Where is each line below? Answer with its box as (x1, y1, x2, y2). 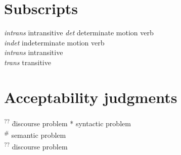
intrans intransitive (4, 47, 63, 58)
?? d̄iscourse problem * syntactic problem (4, 116, 131, 128)
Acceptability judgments (4, 86, 177, 107)
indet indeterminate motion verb (4, 37, 105, 47)
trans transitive (4, 57, 51, 67)
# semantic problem (4, 128, 66, 140)
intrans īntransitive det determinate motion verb (4, 27, 154, 38)
